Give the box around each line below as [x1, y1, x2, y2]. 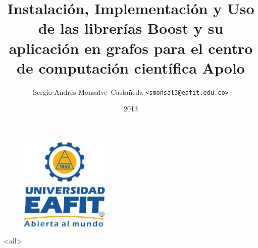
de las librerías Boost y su [38, 18, 224, 38]
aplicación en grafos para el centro [9, 37, 253, 58]
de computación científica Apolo [17, 57, 245, 78]
